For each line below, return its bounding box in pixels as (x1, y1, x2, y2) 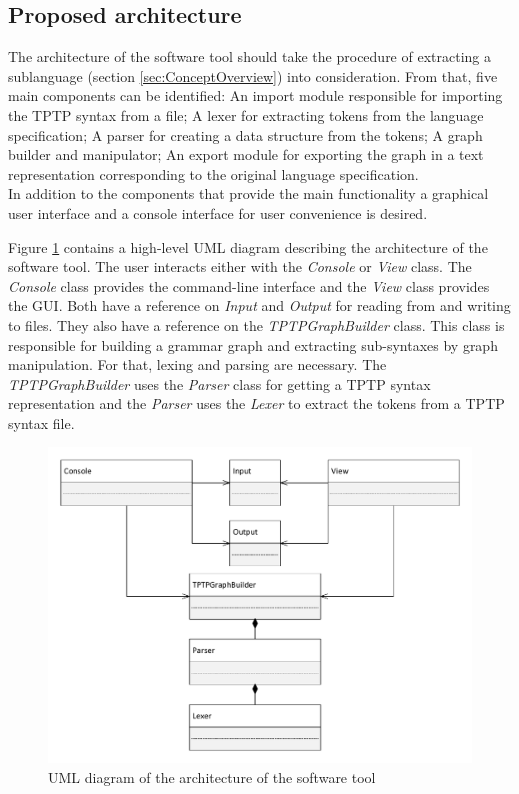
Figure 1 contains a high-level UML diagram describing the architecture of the (8, 236, 488, 257)
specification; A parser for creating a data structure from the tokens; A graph (8, 124, 483, 145)
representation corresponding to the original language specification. (8, 163, 419, 184)
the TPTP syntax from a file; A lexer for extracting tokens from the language (8, 104, 484, 125)
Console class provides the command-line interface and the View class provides (8, 275, 490, 296)
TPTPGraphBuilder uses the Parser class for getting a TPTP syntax (8, 373, 431, 394)
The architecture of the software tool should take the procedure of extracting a (8, 46, 491, 67)
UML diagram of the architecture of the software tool (48, 767, 376, 787)
